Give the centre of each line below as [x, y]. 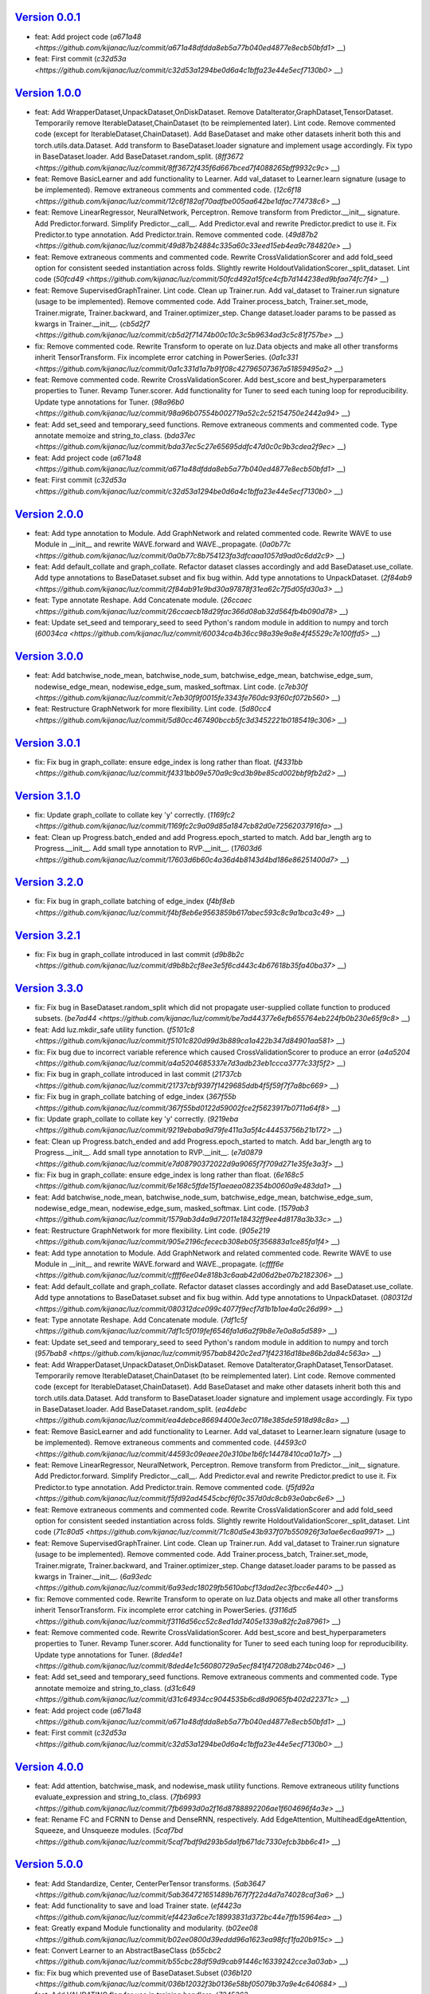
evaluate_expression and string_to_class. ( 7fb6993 [118, 1797]
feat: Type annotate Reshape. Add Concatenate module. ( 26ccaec [143, 600]
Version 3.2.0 [49, 883]
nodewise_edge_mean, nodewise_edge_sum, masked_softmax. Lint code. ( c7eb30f [171, 687]
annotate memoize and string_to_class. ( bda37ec [115, 435]
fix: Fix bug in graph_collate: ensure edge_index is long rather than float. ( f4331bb [168, 762]
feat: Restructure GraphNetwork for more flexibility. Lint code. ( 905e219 [152, 1230]
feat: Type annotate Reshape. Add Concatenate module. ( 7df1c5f [141, 1319]
